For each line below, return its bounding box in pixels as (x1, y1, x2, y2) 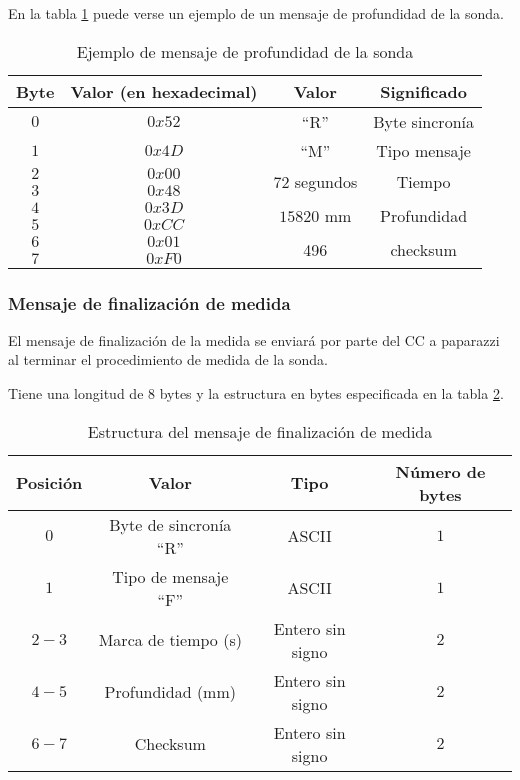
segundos (294, 170, 358, 194)
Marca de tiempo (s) (98, 628, 242, 652)
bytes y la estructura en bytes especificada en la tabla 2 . (159, 383, 504, 403)
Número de (395, 459, 486, 483)
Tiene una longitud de (8, 383, 144, 403)
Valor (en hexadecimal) (70, 79, 258, 103)
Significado (380, 79, 467, 103)
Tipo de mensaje (112, 564, 229, 588)
